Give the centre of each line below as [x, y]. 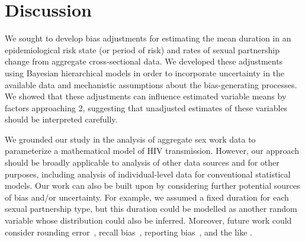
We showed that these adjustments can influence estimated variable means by [146, 96]
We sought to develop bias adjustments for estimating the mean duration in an [148, 38]
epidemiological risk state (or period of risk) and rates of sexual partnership [142, 49]
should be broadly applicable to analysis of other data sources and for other [142, 162]
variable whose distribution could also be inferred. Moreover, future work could [148, 220]
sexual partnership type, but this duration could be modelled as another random [151, 209]
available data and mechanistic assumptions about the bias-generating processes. [151, 84]
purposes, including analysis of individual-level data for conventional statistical [148, 174]
